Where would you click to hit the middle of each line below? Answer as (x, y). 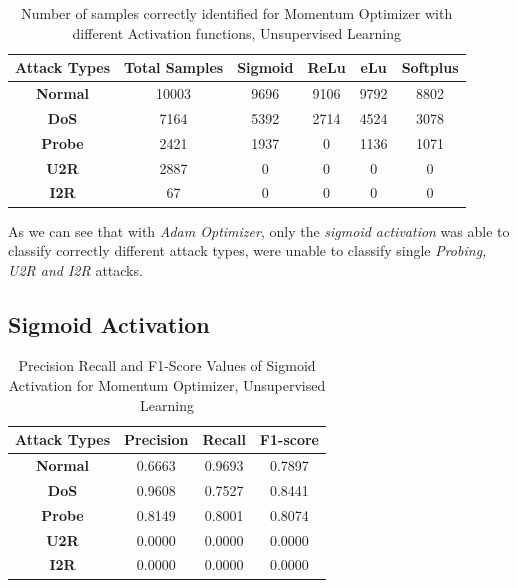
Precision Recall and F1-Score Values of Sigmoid (167, 365)
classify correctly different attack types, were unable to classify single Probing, (247, 250)
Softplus (430, 67)
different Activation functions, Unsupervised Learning (236, 32)
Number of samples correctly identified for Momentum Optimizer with (237, 13)
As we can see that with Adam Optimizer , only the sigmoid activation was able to (259, 230)
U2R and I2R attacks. (75, 269)
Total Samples (174, 67)
